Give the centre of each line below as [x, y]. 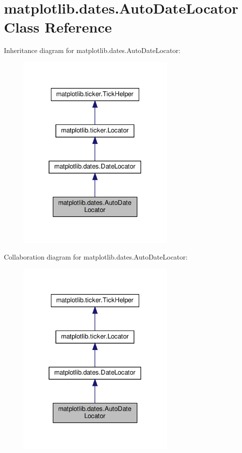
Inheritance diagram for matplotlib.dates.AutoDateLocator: [92, 50]
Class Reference [58, 27]
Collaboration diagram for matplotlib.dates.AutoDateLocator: [96, 256]
